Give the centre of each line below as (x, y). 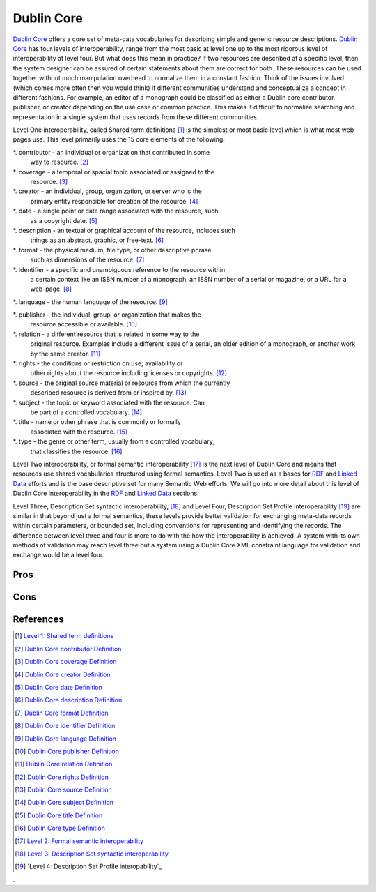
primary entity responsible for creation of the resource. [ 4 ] (114, 201)
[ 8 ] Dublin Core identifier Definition (65, 726)
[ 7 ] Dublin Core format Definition (62, 713)
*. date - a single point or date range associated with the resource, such (116, 211)
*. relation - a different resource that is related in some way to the (106, 334)
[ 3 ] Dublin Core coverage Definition (66, 662)
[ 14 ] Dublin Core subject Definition (64, 803)
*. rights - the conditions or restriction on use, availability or (98, 363)
